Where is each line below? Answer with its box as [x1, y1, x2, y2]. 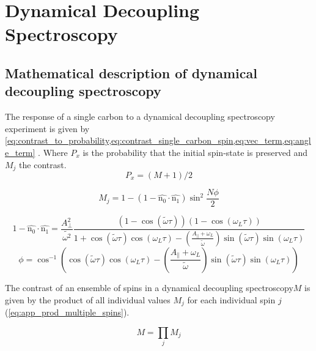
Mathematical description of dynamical [5, 63, 257, 82]
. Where [38, 146, 68, 158]
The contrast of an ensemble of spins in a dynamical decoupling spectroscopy [5, 281, 293, 294]
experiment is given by [5, 122, 90, 135]
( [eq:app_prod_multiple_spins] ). [5, 305, 130, 318]
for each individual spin [187, 293, 276, 306]
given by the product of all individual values [5, 293, 171, 306]
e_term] [5, 146, 35, 158]
